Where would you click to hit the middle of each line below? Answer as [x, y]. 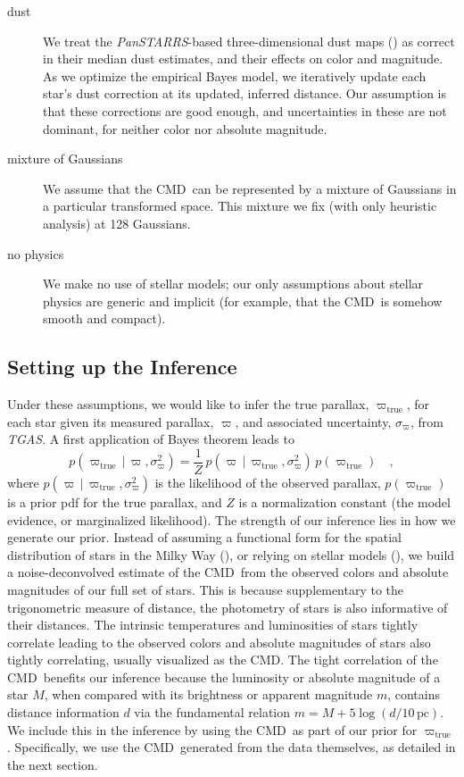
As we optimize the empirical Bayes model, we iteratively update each [235, 75]
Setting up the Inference [122, 367]
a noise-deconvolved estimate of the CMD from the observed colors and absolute [228, 572]
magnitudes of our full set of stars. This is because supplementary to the [206, 589]
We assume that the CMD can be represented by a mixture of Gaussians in [250, 188]
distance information [63, 712]
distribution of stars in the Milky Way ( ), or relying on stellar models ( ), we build [231, 554]
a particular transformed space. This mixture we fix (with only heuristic [240, 206]
